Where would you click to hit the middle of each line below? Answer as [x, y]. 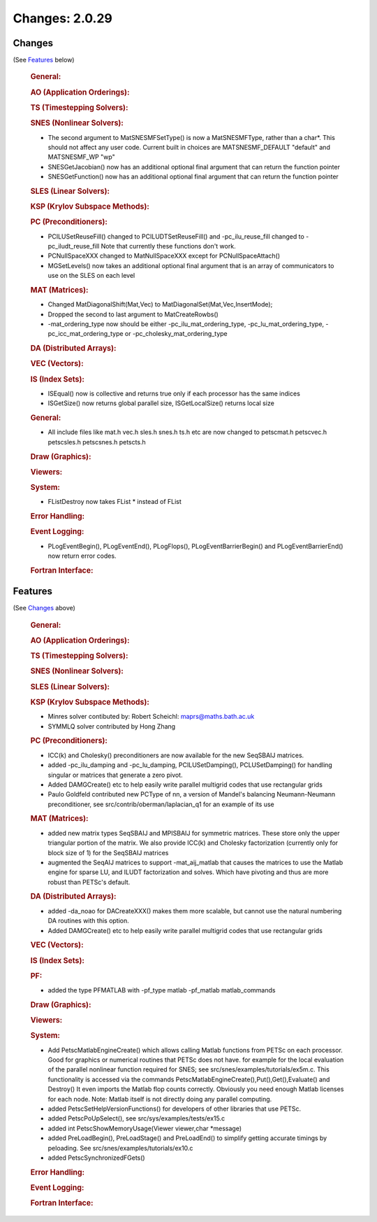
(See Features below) [44, 60]
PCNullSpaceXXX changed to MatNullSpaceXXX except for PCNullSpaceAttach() [164, 256]
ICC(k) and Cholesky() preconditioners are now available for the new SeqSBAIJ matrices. [176, 755]
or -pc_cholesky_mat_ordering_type [176, 334]
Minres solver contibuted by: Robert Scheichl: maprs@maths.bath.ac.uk [151, 717]
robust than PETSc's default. [89, 882]
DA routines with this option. [88, 921]
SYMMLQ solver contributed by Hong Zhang [112, 726]
